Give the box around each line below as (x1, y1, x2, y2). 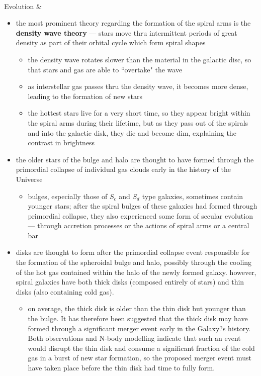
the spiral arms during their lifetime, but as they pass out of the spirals (28, 117, 248, 128)
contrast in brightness (28, 137, 95, 148)
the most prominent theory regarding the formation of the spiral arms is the (16, 18, 251, 28)
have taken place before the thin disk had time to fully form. (28, 362, 215, 372)
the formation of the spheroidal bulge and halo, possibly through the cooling (16, 257, 252, 267)
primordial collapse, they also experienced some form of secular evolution (28, 210, 253, 221)
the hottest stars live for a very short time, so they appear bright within (28, 108, 250, 118)
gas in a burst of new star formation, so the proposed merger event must (28, 352, 251, 363)
